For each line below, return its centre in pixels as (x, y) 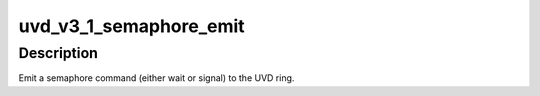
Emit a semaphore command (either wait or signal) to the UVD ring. (156, 78)
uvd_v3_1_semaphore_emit (131, 26)
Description (58, 53)
